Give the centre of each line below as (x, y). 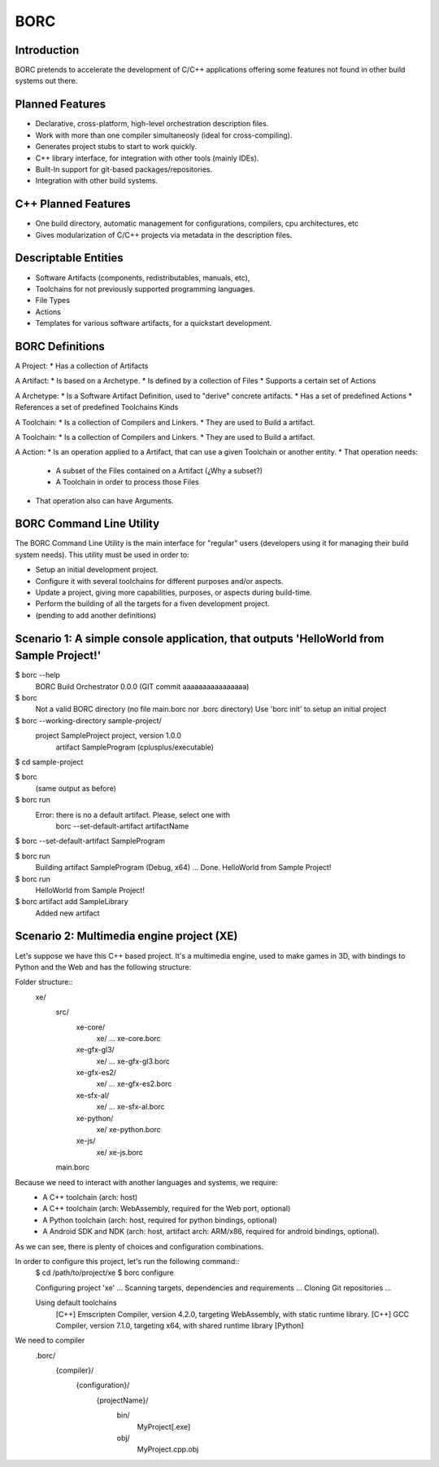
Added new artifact (67, 913)
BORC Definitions (60, 346)
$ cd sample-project (49, 762)
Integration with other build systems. (97, 181)
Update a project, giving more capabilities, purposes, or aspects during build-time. (174, 592)
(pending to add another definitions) (96, 615)
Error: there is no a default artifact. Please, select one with (133, 815)
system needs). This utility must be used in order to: (102, 555)
